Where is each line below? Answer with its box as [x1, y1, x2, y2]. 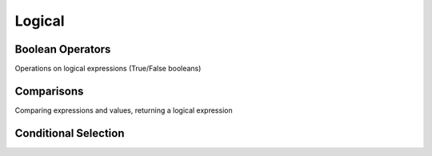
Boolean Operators [14, 42, 111, 56]
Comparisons [14, 84, 84, 98]
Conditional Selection [14, 126, 125, 140]
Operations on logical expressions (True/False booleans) [14, 64, 202, 74]
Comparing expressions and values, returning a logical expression [14, 105, 233, 115]
